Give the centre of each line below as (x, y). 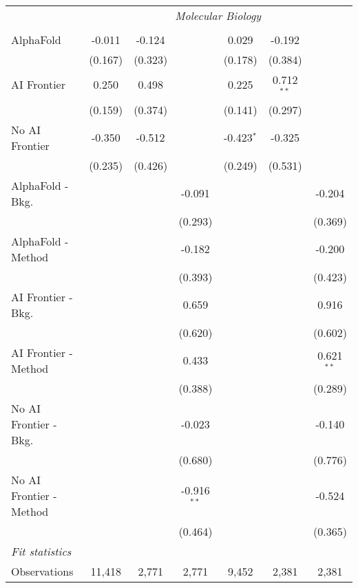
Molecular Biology (218, 15)
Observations (42, 571)
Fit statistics (41, 551)
